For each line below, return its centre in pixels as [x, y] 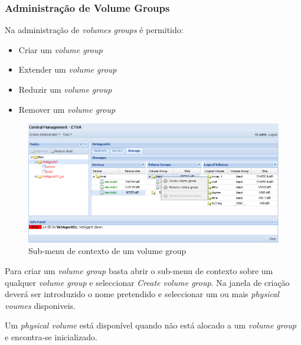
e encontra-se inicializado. [51, 336]
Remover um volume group [67, 109]
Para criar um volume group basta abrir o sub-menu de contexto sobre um [139, 270]
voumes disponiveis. [40, 305]
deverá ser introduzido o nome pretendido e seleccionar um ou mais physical [142, 294]
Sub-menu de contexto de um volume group [107, 251]
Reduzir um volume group [65, 89]
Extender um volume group [68, 69]
